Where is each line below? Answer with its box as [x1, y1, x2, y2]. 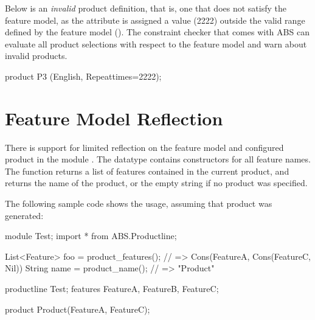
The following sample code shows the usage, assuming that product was [5, 197, 272, 210]
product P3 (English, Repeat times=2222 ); [5, 69, 162, 82]
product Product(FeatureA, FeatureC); [5, 302, 150, 315]
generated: [5, 209, 44, 221]
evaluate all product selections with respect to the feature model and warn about [5, 37, 307, 50]
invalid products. [5, 49, 67, 62]
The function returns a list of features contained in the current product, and [5, 164, 289, 177]
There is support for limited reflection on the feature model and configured [5, 141, 284, 153]
